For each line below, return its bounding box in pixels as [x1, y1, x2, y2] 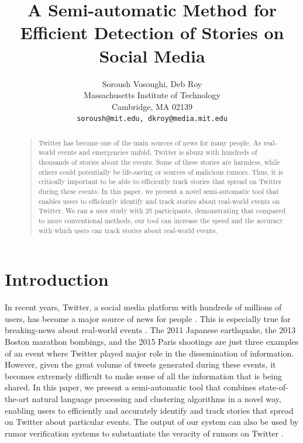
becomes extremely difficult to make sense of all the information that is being [5, 369, 283, 382]
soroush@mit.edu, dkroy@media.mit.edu [77, 115, 228, 123]
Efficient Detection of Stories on [20, 20, 284, 44]
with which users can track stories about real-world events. [38, 225, 218, 235]
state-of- [259, 381, 288, 393]
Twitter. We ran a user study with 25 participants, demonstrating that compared [38, 206, 286, 216]
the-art [5, 392, 30, 404]
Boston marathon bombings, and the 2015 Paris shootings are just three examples [5, 335, 299, 348]
